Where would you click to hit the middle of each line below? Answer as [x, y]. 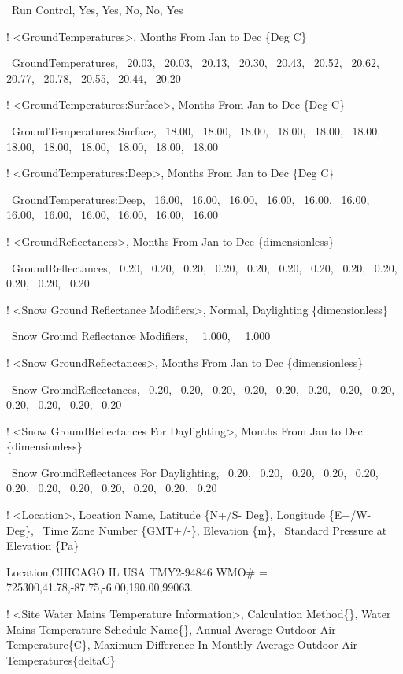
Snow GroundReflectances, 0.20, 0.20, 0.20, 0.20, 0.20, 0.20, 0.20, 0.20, [203, 389]
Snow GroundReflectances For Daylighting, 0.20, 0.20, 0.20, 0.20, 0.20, [195, 472]
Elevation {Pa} [43, 545]
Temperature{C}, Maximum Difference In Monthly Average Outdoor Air [182, 644]
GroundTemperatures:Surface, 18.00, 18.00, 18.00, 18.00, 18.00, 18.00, [196, 130]
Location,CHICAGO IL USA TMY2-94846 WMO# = [137, 571]
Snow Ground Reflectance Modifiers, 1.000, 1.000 [141, 336]
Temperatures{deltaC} [61, 659]
